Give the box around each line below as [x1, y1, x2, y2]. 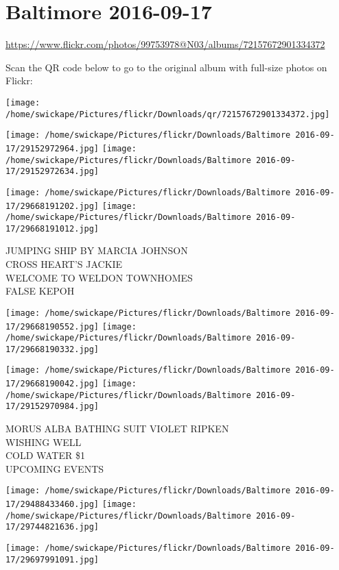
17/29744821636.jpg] [5, 522, 100, 532]
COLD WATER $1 [5, 448, 85, 462]
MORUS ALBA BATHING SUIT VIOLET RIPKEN [5, 421, 229, 436]
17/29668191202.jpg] [5, 201, 100, 211]
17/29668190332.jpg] [5, 344, 100, 354]
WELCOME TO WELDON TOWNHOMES [5, 270, 193, 284]
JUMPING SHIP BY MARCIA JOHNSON [5, 243, 188, 258]
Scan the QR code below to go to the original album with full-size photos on [5, 60, 327, 74]
